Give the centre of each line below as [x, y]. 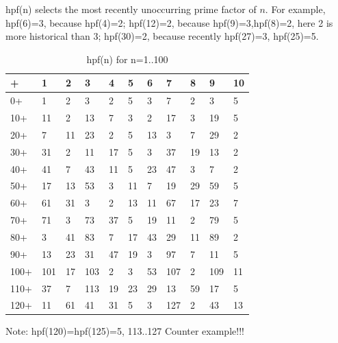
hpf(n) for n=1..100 [127, 59]
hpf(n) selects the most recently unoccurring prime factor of [131, 9]
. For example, [295, 9]
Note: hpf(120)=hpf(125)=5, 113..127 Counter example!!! [125, 331]
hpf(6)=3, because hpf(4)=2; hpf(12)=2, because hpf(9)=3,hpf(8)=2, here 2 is [169, 22]
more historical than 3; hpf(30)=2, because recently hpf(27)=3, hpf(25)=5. [162, 36]
